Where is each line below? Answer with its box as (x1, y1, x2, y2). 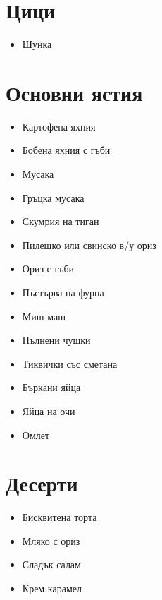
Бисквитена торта (22, 510, 97, 524)
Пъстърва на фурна (22, 285, 104, 299)
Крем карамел (22, 581, 82, 596)
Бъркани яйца (22, 380, 81, 395)
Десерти (6, 469, 78, 498)
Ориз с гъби (22, 261, 75, 276)
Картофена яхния (22, 119, 96, 133)
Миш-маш (22, 308, 66, 323)
